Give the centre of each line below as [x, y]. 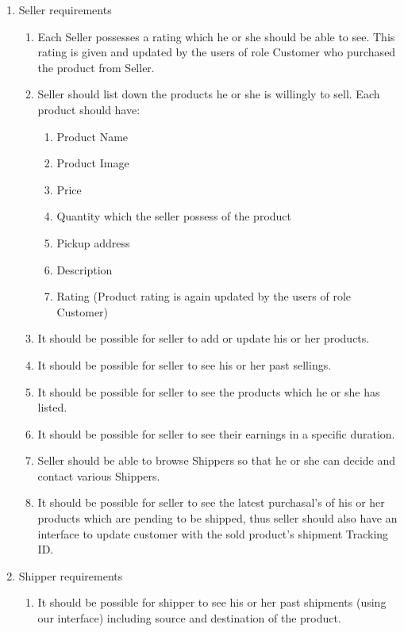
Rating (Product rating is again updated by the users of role [204, 296]
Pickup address [93, 242]
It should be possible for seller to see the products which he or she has [209, 391]
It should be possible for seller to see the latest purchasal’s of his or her [211, 502]
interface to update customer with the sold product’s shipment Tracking [213, 533]
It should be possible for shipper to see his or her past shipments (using [212, 602]
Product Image [93, 163]
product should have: [89, 109]
